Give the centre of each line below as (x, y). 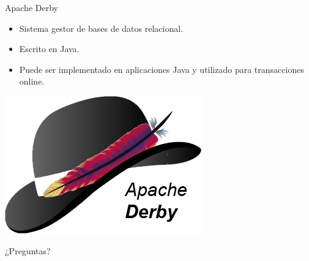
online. (32, 81)
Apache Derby (32, 7)
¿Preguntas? (28, 250)
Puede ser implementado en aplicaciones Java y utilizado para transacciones (162, 69)
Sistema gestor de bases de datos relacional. (101, 28)
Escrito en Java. (49, 49)
